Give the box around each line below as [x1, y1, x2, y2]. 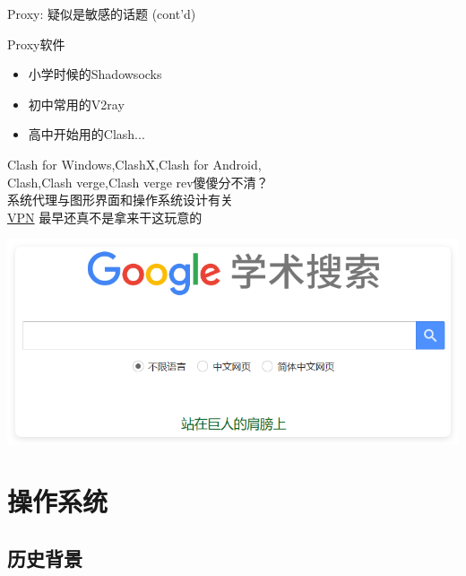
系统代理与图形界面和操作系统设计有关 [7, 190, 233, 209]
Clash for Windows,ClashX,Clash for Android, [7, 154, 262, 173]
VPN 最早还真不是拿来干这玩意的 [7, 207, 203, 226]
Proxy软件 [7, 34, 65, 53]
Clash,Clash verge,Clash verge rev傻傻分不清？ [7, 172, 269, 191]
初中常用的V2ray [28, 94, 125, 113]
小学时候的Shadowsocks [28, 65, 162, 83]
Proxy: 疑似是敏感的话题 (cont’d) [7, 4, 196, 22]
